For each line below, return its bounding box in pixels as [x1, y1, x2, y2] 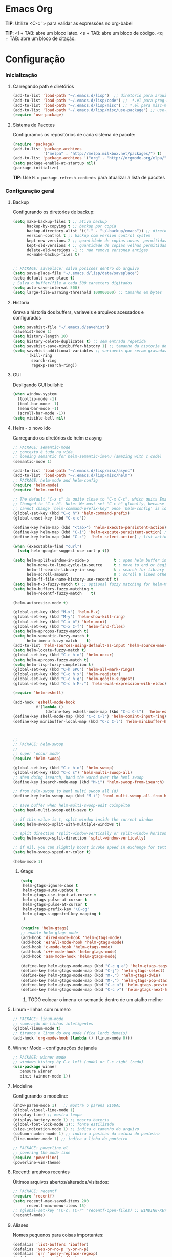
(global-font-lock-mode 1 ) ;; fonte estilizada [12, 1122, 114, 1127]
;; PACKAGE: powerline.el [12, 1145, 68, 1150]
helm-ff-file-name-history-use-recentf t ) [26, 576, 119, 582]
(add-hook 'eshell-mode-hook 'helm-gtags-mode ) [20, 940, 124, 945]
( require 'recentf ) [12, 1193, 55, 1199]
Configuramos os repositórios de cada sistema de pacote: [12, 131, 136, 137]
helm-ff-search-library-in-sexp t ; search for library [26, 567, 165, 572]
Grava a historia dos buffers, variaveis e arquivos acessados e [12, 309, 144, 315]
